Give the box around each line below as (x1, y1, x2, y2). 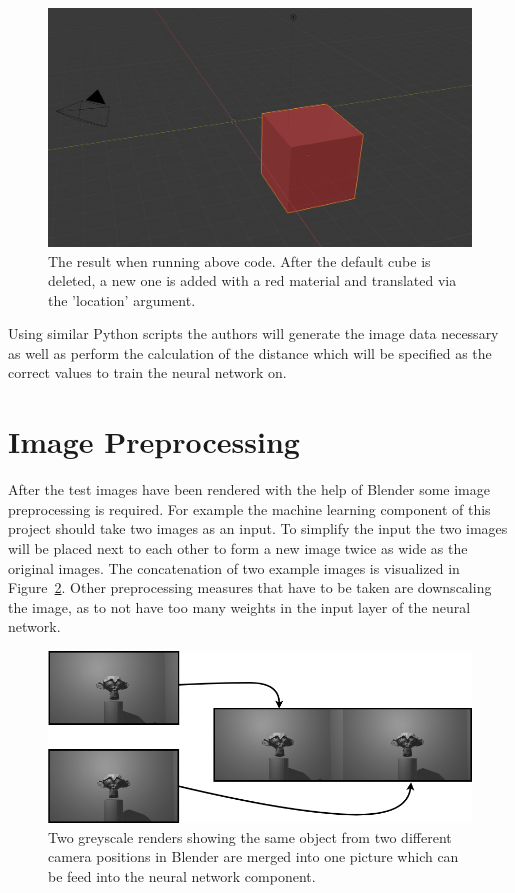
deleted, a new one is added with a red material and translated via (48, 270, 457, 291)
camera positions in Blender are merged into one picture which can (48, 846, 459, 867)
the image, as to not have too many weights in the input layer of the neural (8, 596, 471, 617)
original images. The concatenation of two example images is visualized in (8, 557, 460, 578)
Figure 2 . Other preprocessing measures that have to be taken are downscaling (8, 577, 492, 598)
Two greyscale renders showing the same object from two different (48, 826, 452, 847)
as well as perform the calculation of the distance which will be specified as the (8, 342, 492, 363)
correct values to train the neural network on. (8, 362, 287, 383)
